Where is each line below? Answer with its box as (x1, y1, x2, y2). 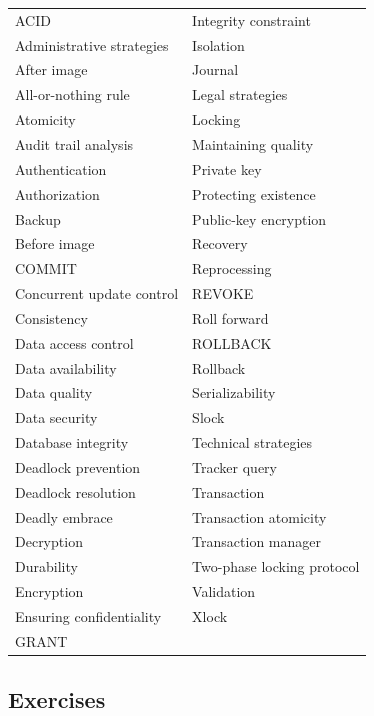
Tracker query (192, 456, 277, 477)
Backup (15, 208, 61, 229)
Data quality (15, 382, 93, 403)
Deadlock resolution (15, 481, 136, 502)
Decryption (15, 531, 83, 552)
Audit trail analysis (15, 133, 134, 154)
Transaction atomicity (192, 506, 327, 527)
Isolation (192, 34, 245, 55)
